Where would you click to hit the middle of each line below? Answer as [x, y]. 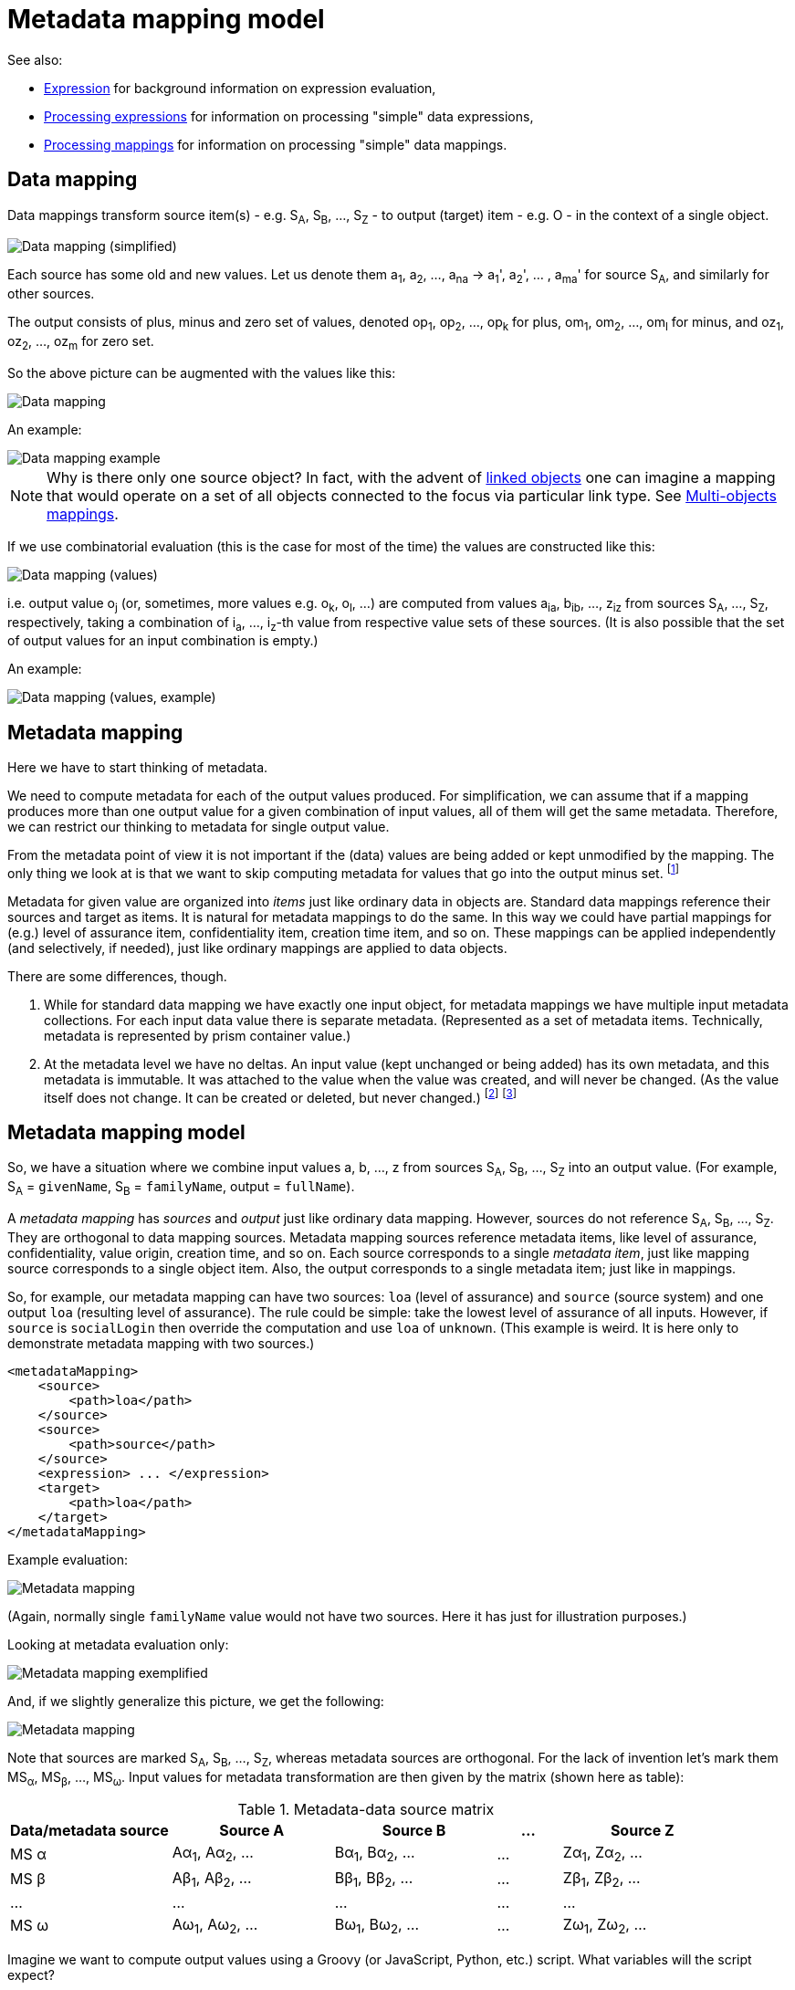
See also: [35, 59]
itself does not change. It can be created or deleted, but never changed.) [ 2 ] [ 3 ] [280, 1096]
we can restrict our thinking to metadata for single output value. [199, 827]
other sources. [51, 294]
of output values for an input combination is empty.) [163, 641]
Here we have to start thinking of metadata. [138, 768]
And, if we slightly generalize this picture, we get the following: [196, 1701]
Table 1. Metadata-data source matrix [366, 1810]
